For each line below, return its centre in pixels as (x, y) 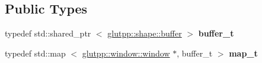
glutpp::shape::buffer (145, 33)
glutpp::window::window (126, 53)
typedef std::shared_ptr (48, 33)
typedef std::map (35, 53)
